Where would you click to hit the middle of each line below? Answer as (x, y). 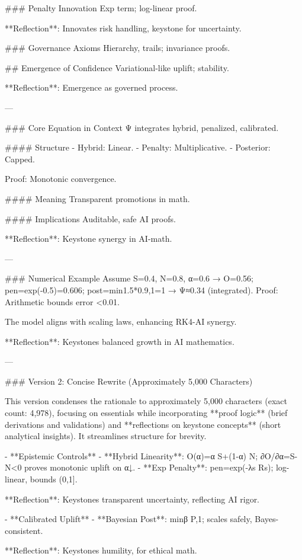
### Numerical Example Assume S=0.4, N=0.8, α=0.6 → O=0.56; (129, 278)
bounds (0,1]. (54, 479)
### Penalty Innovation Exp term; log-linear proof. (101, 8)
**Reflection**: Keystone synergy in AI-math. (89, 239)
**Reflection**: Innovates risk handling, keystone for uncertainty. (123, 28)
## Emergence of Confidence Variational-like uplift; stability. (117, 67)
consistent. (24, 530)
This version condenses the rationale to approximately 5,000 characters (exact (146, 401)
